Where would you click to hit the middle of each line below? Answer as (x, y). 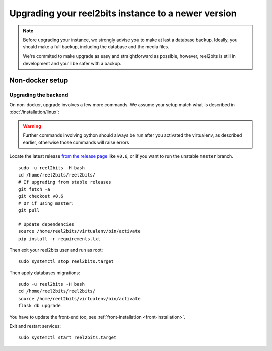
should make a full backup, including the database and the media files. (96, 47)
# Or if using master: (46, 203)
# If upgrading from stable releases (65, 182)
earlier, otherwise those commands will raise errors (76, 142)
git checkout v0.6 (41, 196)
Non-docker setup (39, 80)
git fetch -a (34, 189)
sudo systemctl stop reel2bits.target (66, 261)
